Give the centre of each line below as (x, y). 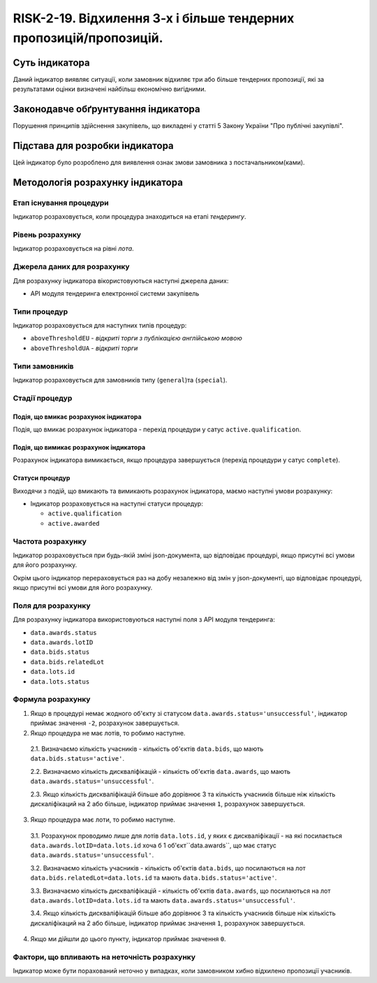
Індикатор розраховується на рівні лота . (73, 249)
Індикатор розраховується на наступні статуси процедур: (117, 504)
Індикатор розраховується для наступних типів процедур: (100, 326)
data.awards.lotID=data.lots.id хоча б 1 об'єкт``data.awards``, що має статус (154, 845)
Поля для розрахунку (52, 605)
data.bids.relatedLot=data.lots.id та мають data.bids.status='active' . (154, 878)
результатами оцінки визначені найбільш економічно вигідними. (109, 89)
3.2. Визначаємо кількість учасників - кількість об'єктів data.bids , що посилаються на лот (168, 868)
